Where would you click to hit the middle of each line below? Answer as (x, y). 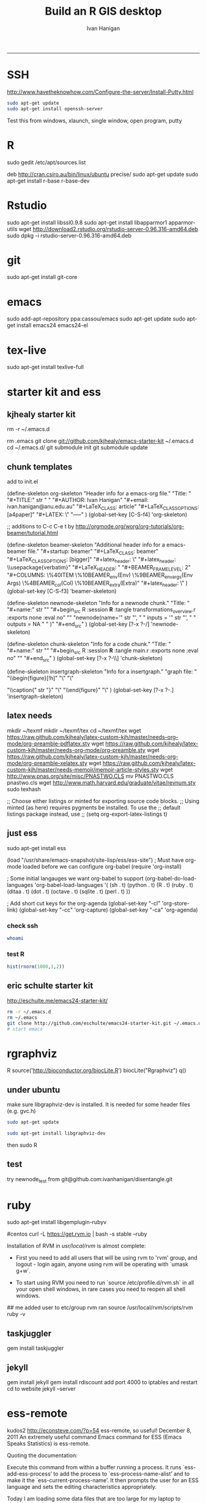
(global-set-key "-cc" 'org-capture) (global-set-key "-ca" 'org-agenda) (108, 910)
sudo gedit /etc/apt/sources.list (46, 162)
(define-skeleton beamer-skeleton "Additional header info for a (86, 544)
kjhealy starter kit (41, 414)
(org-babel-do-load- (171, 878)
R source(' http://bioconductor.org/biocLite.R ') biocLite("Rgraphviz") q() (97, 1070)
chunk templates (40, 467)
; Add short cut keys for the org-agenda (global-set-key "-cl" (84, 903)
